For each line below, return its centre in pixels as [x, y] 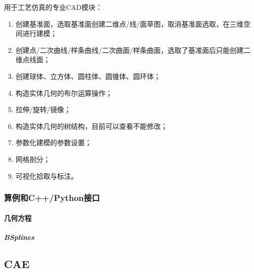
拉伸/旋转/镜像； [43, 109]
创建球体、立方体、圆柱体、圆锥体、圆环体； [88, 76]
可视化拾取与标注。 [47, 175]
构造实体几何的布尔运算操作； [64, 93]
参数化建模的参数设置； [54, 142]
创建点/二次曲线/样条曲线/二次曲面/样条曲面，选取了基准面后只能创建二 [133, 50]
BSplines [19, 237]
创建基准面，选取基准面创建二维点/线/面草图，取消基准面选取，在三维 [129, 23]
